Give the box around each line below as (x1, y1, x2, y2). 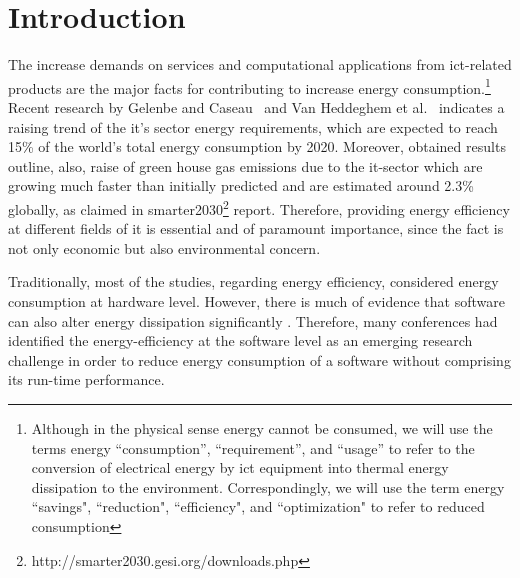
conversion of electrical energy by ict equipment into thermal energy (31, 457, 449, 478)
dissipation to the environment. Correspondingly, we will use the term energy (31, 476, 505, 497)
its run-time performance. (8, 369, 165, 390)
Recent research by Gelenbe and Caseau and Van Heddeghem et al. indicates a (8, 96, 505, 117)
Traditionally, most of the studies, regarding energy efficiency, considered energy (8, 271, 499, 292)
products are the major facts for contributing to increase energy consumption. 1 (8, 74, 491, 98)
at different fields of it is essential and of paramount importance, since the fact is (8, 218, 504, 239)
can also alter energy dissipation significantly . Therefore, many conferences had (8, 310, 498, 331)
